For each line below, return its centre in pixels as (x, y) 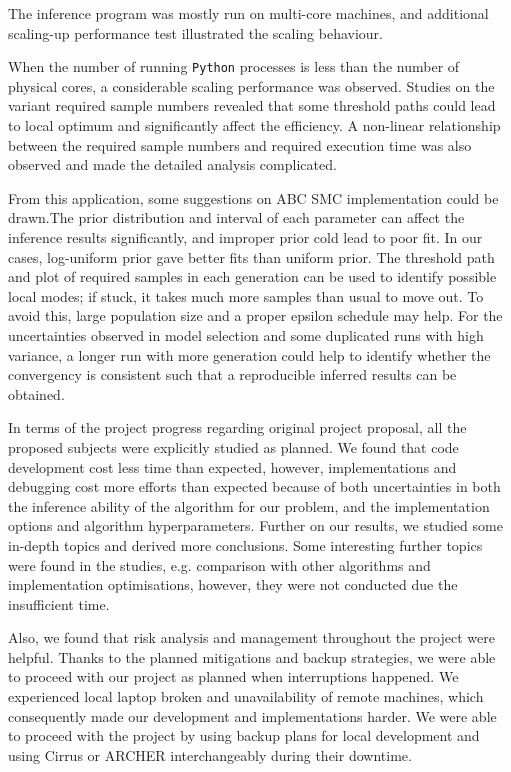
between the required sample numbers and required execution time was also (240, 144)
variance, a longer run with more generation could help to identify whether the (249, 354)
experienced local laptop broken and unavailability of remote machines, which (246, 696)
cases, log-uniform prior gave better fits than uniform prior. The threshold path (251, 256)
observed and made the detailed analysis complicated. (172, 164)
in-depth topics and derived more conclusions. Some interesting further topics (245, 544)
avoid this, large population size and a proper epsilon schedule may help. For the (255, 315)
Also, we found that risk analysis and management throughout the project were (251, 637)
